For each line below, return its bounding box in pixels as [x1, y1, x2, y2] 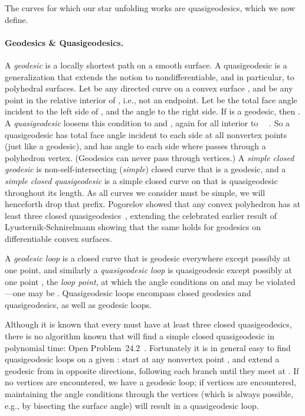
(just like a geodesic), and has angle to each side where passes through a [5, 140, 266, 152]
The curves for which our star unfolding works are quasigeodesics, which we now [5, 2, 296, 14]
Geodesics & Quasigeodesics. [5, 36, 124, 48]
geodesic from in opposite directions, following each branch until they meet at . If [5, 364, 299, 376]
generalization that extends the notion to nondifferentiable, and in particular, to [5, 70, 294, 83]
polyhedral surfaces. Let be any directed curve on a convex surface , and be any [5, 82, 293, 94]
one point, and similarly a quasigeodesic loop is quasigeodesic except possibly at [5, 264, 292, 276]
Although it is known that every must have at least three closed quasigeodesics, [5, 318, 292, 330]
